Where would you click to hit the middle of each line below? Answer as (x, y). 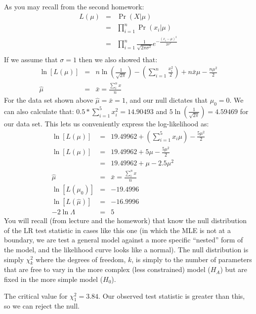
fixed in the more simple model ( (53, 279)
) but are (234, 269)
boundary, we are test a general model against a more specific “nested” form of (124, 240)
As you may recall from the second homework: (74, 6)
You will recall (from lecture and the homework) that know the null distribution (126, 220)
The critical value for (36, 295)
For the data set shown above (49, 100)
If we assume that (31, 59)
